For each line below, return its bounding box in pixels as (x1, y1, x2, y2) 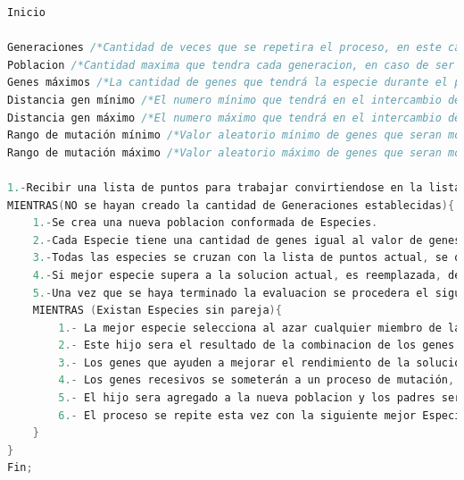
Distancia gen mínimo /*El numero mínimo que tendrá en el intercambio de (7, 93, 461, 106)
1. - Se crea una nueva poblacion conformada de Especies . (32, 216, 378, 230)
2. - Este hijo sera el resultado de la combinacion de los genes (58, 339, 455, 352)
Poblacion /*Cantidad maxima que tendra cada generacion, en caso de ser (7, 58, 455, 72)
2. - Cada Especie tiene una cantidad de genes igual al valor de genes (32, 233, 461, 247)
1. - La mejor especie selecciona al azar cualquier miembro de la (58, 321, 461, 334)
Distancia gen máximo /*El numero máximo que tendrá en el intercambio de (7, 111, 461, 124)
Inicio (7, 6, 46, 19)
